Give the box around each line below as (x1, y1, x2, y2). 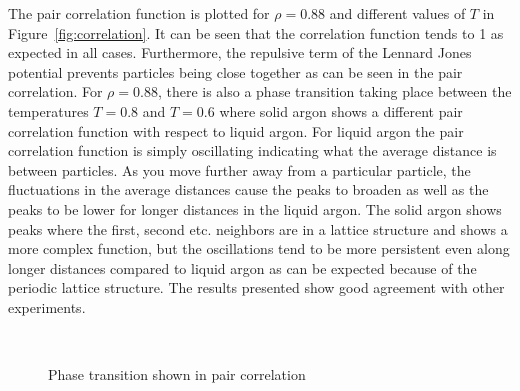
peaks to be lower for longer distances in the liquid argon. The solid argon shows (8, 198, 502, 219)
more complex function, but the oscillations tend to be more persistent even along (8, 238, 510, 259)
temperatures (8, 100, 89, 121)
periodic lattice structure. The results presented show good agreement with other (8, 277, 505, 298)
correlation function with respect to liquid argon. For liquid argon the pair (8, 120, 464, 141)
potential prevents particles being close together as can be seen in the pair (8, 61, 463, 82)
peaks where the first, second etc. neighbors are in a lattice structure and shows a (8, 218, 508, 239)
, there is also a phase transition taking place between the (157, 81, 512, 102)
